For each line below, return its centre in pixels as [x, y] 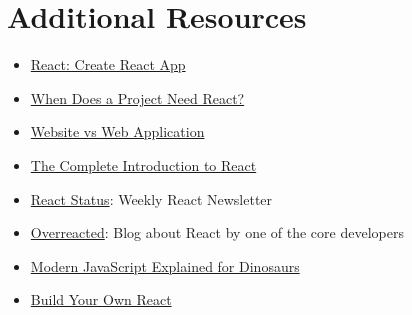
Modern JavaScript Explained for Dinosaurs [165, 265]
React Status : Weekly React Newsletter [151, 198]
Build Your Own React [101, 299]
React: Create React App [108, 64]
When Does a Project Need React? [137, 97]
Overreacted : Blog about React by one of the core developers [217, 232]
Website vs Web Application [117, 131]
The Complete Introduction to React [143, 164]
